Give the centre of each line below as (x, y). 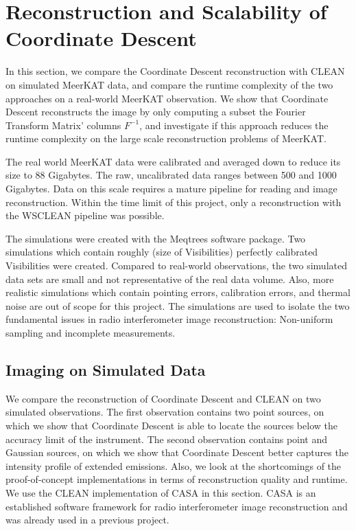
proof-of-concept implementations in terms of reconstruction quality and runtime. (177, 479)
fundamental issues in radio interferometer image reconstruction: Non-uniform (169, 319)
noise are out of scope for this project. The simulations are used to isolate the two (178, 305)
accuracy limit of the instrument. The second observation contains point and (167, 439)
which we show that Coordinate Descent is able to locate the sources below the (171, 425)
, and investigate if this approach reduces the (234, 125)
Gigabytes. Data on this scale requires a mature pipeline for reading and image (171, 189)
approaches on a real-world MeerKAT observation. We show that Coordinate (167, 98)
